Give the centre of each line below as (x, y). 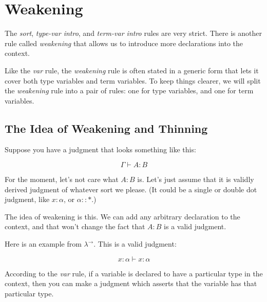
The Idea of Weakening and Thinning (106, 128)
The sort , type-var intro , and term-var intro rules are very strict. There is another (133, 33)
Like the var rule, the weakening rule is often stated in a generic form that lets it (132, 70)
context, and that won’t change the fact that (75, 226)
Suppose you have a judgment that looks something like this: (100, 149)
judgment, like (27, 199)
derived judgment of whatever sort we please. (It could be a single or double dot (131, 189)
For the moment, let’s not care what (62, 179)
